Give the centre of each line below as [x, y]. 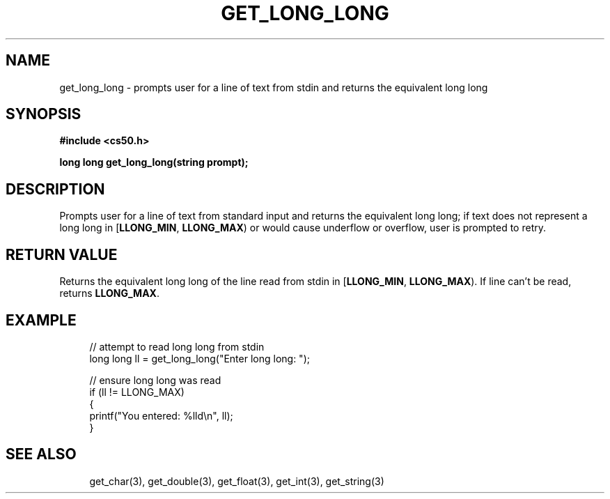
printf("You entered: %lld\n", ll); [161, 415]
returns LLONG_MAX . [109, 293]
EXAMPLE [41, 320]
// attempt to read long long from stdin [177, 346]
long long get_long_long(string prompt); [154, 162]
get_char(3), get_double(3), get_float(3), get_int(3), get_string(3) [237, 481]
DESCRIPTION [55, 189]
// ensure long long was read [155, 380]
